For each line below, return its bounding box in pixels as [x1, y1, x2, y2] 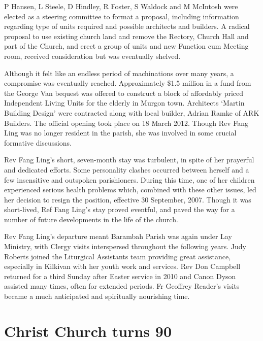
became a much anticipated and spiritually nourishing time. [4, 291, 190, 301]
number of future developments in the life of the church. [4, 214, 178, 224]
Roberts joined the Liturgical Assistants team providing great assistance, [4, 251, 231, 261]
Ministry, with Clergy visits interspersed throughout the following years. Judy [4, 241, 246, 252]
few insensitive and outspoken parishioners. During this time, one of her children [4, 174, 255, 185]
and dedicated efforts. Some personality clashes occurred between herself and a [4, 164, 249, 175]
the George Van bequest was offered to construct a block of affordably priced [4, 87, 244, 98]
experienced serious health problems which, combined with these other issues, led [4, 184, 256, 195]
